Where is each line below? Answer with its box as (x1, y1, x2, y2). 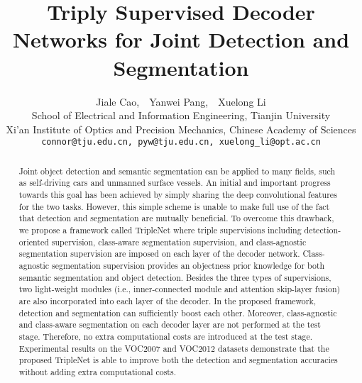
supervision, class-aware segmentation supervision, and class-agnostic (51, 235, 307, 248)
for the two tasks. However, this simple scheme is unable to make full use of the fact (18, 200, 330, 212)
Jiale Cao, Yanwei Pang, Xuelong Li (96, 94, 266, 109)
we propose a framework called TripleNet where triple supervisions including (18, 224, 302, 236)
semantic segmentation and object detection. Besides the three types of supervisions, (18, 271, 331, 283)
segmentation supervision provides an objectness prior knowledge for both (52, 259, 325, 271)
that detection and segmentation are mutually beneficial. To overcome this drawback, (18, 212, 334, 224)
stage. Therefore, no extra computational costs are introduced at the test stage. (18, 330, 313, 342)
